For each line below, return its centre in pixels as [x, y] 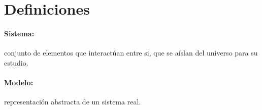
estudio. [16, 62]
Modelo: [19, 82]
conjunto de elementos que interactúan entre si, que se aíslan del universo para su [131, 53]
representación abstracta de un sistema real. [73, 102]
